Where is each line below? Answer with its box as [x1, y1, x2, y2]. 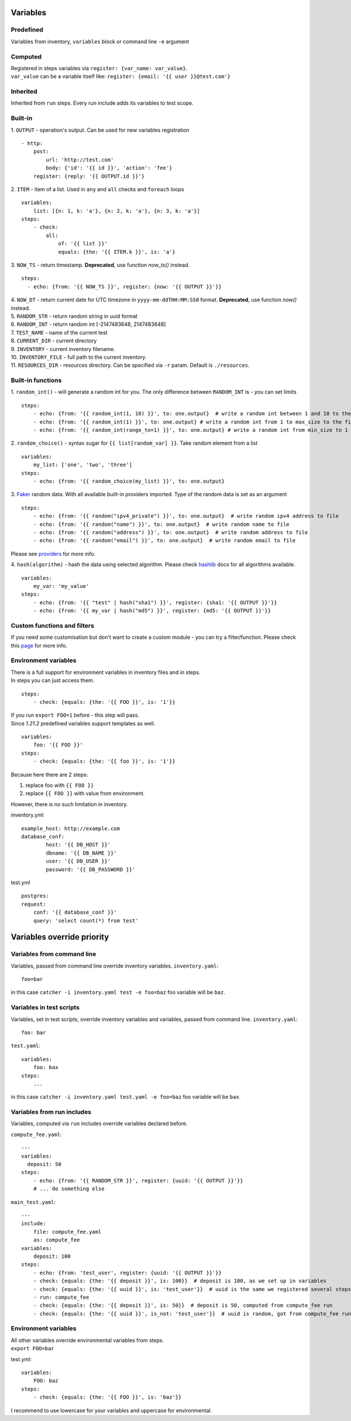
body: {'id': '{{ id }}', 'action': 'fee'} [46, 164, 173, 171]
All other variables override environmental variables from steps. [11, 1337, 164, 1344]
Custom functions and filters [11, 621, 95, 629]
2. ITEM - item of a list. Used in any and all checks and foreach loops [11, 185, 184, 192]
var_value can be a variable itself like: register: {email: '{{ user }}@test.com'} [11, 73, 231, 80]
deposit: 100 [33, 1253, 71, 1260]
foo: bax [33, 1064, 58, 1071]
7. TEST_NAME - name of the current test [11, 329, 108, 336]
